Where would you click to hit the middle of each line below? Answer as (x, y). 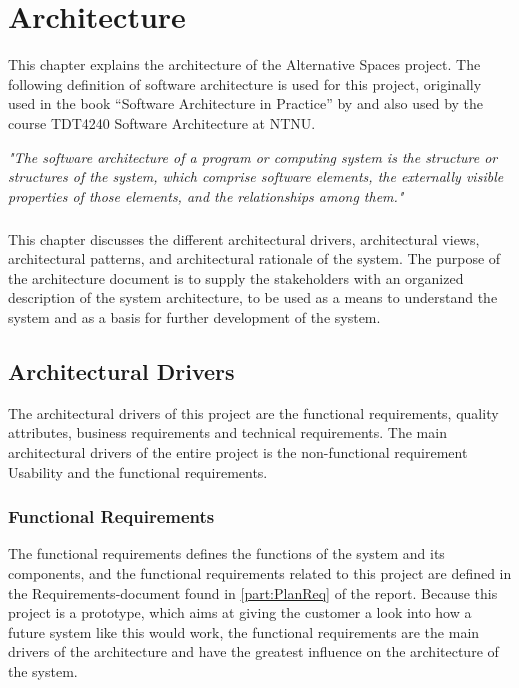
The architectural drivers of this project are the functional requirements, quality (253, 412)
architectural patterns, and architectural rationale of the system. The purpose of (254, 258)
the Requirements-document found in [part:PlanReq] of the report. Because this (253, 592)
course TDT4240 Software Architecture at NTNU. (162, 122)
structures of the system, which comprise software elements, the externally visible (256, 176)
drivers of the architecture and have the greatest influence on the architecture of (253, 651)
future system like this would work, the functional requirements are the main (244, 631)
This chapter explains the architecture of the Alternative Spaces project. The (244, 64)
